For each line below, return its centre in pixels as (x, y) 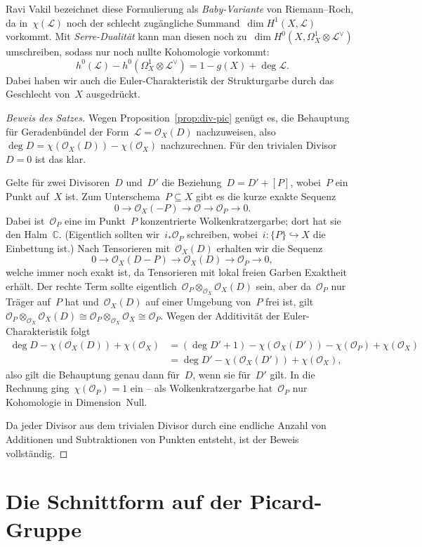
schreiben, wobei (222, 234)
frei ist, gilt (290, 302)
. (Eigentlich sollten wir (109, 234)
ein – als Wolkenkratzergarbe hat (202, 388)
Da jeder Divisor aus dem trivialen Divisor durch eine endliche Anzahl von (166, 425)
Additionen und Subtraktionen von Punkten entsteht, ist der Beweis (152, 439)
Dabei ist (25, 220)
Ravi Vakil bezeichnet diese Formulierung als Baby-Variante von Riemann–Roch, (180, 8)
